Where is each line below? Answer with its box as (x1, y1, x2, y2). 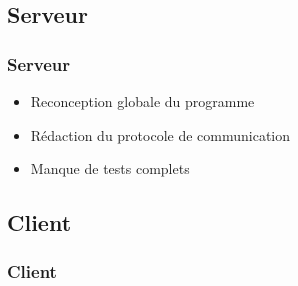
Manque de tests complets (30, 158, 190, 179)
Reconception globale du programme (30, 91, 255, 111)
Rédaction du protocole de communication (30, 124, 291, 145)
